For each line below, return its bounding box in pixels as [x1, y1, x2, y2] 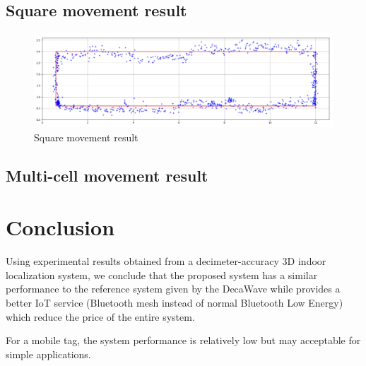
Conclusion [6, 213, 115, 242]
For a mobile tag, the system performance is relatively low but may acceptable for [6, 333, 361, 348]
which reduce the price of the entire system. [6, 309, 195, 324]
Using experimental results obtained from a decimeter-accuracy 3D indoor [6, 254, 326, 268]
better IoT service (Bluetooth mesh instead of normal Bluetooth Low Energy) [6, 295, 343, 309]
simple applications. [6, 346, 91, 361]
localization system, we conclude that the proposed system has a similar [6, 267, 318, 282]
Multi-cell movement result [6, 164, 208, 186]
